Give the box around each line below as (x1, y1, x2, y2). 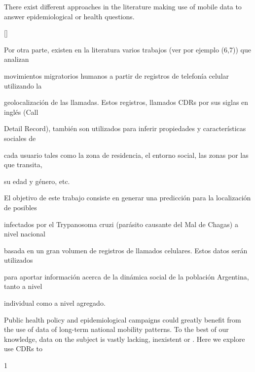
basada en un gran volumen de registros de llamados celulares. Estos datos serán (4, 245, 248, 255)
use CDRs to (4, 343, 42, 354)
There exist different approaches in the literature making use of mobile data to (4, 1, 242, 11)
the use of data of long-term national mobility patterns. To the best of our (4, 324, 229, 334)
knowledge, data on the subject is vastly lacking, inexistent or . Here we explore (4, 333, 245, 344)
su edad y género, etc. (4, 176, 70, 186)
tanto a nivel (4, 281, 42, 291)
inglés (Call (4, 106, 38, 117)
